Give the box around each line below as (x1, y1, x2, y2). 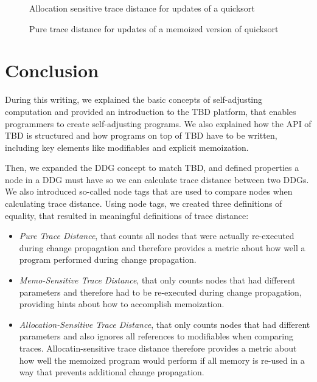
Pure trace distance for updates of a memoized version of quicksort (29, 22, 279, 35)
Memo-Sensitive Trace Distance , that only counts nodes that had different (19, 274, 296, 286)
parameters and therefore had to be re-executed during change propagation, (19, 285, 302, 298)
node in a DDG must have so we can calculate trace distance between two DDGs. (5, 173, 309, 186)
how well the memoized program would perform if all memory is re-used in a (19, 353, 305, 366)
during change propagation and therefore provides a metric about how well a (19, 241, 305, 254)
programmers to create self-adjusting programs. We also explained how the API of (5, 117, 312, 130)
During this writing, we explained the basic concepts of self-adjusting (5, 93, 263, 106)
